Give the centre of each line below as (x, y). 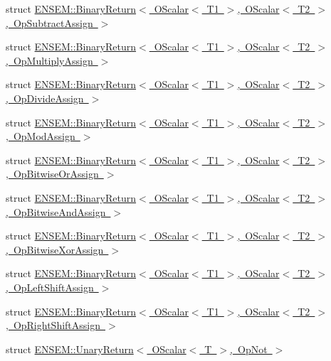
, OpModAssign (41, 136)
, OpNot (249, 349)
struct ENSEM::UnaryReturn (70, 349)
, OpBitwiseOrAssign (52, 174)
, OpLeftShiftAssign (50, 287)
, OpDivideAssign (45, 98)
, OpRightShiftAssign (53, 325)
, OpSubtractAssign (49, 22)
